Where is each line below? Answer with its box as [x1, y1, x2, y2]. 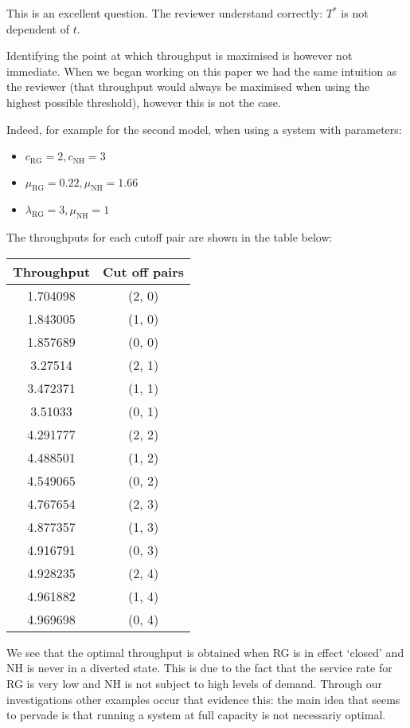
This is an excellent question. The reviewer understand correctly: [6, 5, 323, 21]
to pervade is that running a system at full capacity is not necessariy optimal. [6, 706, 386, 723]
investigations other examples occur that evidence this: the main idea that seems [6, 691, 400, 707]
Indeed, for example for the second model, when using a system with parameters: [6, 120, 402, 137]
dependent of [6, 20, 69, 37]
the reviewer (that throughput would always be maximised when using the [6, 78, 370, 95]
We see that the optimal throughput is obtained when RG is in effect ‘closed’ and [6, 643, 404, 660]
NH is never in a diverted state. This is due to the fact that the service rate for [6, 659, 392, 676]
